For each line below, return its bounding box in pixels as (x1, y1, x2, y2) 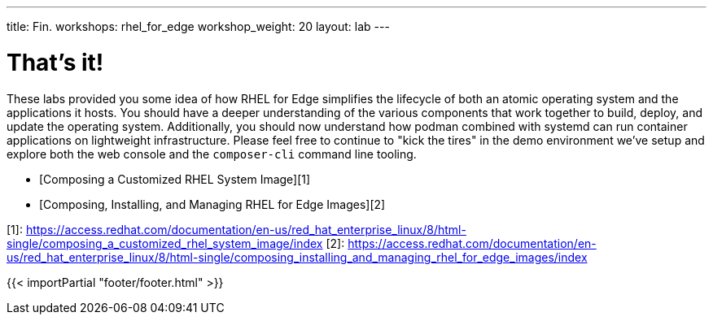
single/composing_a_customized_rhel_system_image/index (7, 236, 323, 250)
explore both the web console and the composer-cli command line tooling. (7, 146, 417, 161)
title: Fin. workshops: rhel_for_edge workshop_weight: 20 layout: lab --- (7, 20, 390, 33)
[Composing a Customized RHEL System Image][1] (39, 171, 311, 186)
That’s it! (7, 48, 104, 76)
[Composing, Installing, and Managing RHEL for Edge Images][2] (39, 197, 386, 211)
